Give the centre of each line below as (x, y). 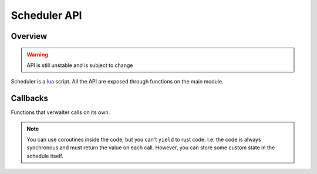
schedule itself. (45, 156)
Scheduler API (46, 15)
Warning (37, 54)
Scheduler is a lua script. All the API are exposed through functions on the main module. (117, 82)
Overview (29, 36)
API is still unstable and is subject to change (80, 65)
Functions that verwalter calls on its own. (60, 112)
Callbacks (30, 98)
